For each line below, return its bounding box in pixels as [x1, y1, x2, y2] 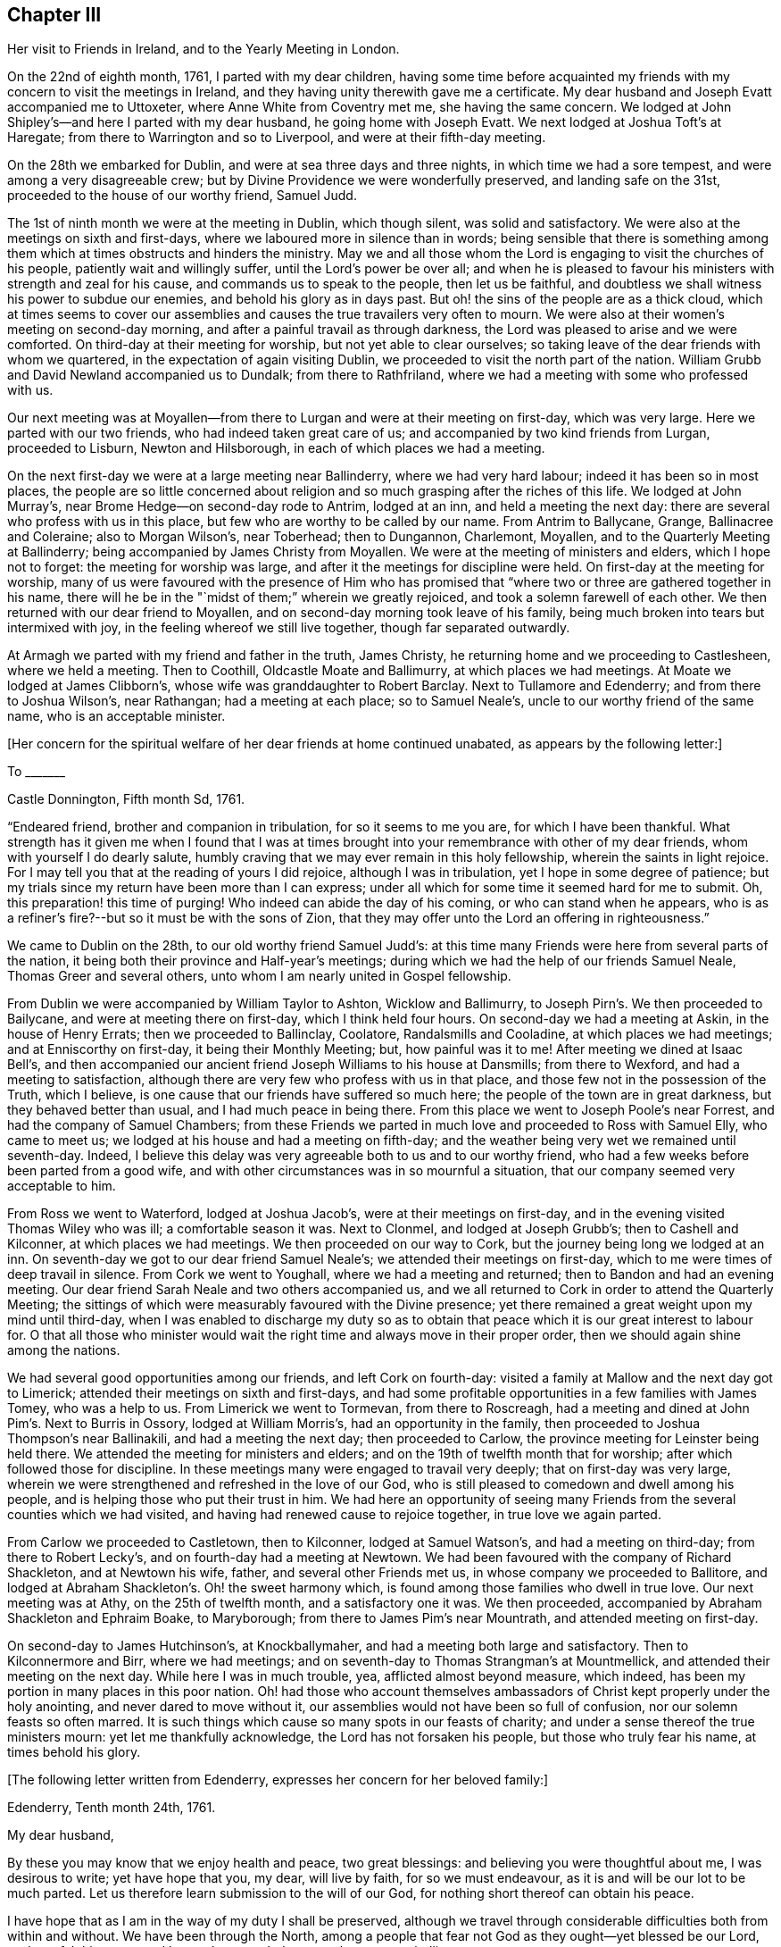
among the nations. [7, 1342, 120, 1358]
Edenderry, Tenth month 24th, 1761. [7, 1800, 216, 1816]
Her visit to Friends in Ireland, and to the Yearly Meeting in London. [7, 41, 400, 57]
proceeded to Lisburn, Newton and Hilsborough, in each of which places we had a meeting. [7, 440, 545, 456]
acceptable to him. [7, 1178, 116, 1194]
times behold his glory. [7, 1744, 141, 1760]
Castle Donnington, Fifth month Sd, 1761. [7, 791, 245, 807]
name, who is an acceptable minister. [7, 708, 226, 724]
